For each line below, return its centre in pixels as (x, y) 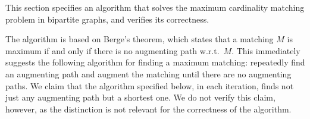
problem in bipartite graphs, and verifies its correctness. (107, 19)
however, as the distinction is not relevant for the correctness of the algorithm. (148, 109)
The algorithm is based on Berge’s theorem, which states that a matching (140, 39)
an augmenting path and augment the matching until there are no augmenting (148, 73)
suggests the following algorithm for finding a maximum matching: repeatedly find (155, 62)
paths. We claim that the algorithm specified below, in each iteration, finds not (150, 85)
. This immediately (266, 50)
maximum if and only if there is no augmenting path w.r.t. (112, 50)
